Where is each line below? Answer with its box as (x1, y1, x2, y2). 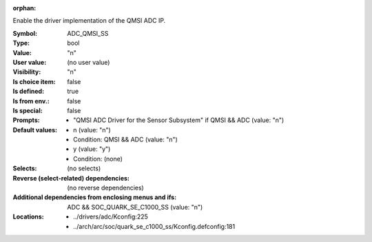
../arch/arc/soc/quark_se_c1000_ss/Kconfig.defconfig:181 (73, 222, 236, 230)
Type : (12, 39, 30, 48)
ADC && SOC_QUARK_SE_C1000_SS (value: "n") (67, 203, 203, 211)
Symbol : (12, 29, 38, 37)
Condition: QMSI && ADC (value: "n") (73, 135, 178, 144)
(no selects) (67, 164, 101, 172)
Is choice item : (12, 77, 56, 85)
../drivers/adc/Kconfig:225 (73, 212, 148, 221)
